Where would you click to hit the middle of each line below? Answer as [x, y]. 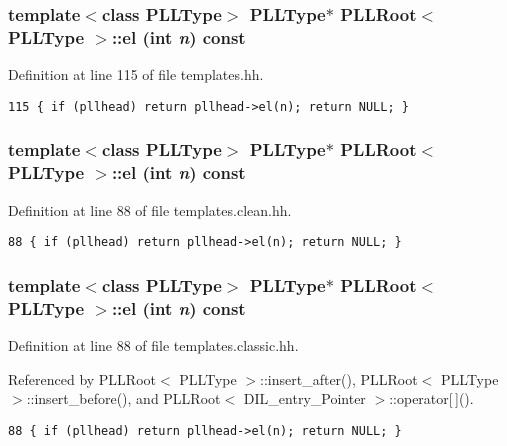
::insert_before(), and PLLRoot [123, 398]
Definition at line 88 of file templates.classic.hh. [153, 344]
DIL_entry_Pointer [304, 398]
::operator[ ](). [431, 398]
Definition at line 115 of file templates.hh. [136, 74]
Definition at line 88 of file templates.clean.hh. [150, 209]
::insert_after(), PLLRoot [339, 378]
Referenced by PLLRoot [82, 378]
